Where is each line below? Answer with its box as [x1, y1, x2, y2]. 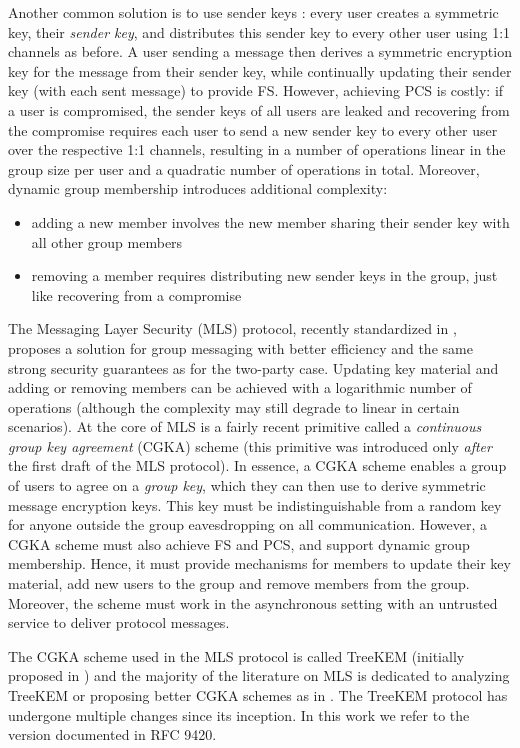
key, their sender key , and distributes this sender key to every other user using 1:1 [8, 21, 511, 42]
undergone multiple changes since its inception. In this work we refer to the [8, 704, 470, 725]
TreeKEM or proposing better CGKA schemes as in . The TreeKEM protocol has [8, 685, 508, 705]
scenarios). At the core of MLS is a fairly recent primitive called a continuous [8, 416, 482, 437]
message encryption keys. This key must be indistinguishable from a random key [8, 494, 502, 515]
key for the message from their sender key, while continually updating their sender [8, 60, 512, 81]
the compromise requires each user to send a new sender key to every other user [8, 119, 498, 140]
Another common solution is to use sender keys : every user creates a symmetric [8, 2, 499, 22]
